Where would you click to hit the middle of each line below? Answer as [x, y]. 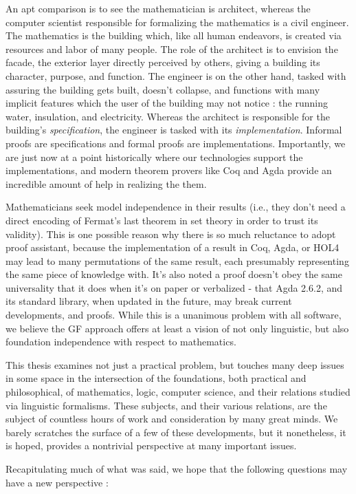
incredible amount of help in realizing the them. [106, 183]
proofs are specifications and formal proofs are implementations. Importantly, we [176, 143]
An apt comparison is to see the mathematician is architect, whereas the [158, 8]
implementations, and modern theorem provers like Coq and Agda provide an [169, 170]
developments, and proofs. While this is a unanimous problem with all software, [174, 315]
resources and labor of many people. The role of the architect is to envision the [172, 49]
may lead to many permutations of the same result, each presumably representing [177, 260]
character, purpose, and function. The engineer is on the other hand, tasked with [176, 75]
